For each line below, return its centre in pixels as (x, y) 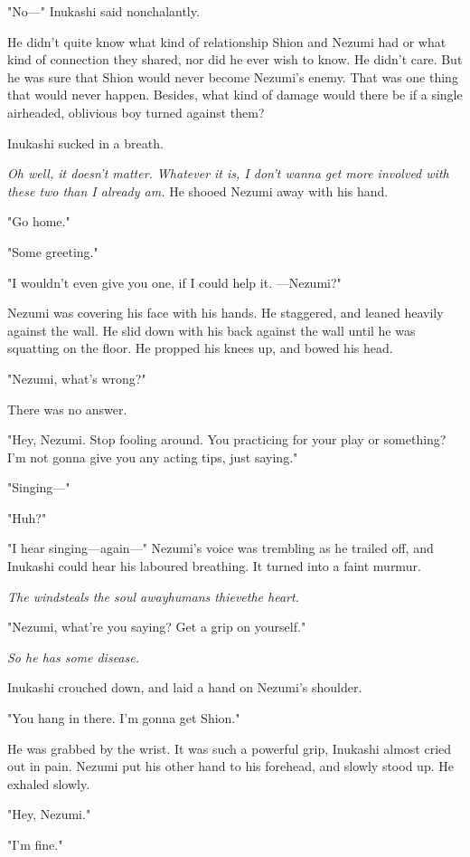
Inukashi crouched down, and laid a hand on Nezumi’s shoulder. (185, 687)
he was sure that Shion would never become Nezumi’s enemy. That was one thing (233, 76)
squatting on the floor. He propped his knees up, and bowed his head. (200, 348)
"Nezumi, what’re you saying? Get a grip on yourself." (157, 627)
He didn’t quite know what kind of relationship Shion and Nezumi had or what (227, 41)
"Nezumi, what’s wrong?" (77, 378)
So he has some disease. (73, 657)
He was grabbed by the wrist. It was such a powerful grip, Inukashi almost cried (230, 748)
